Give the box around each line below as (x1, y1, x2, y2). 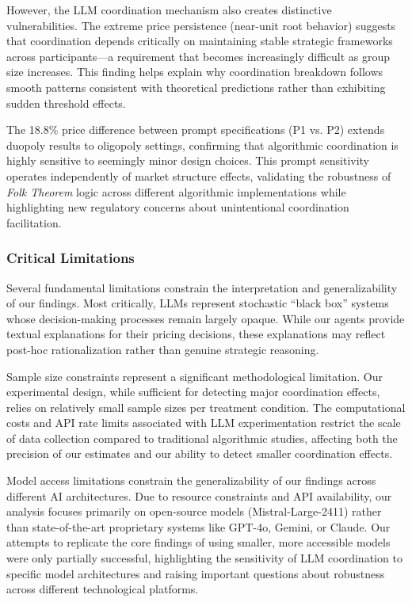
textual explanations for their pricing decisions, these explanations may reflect (6, 326, 386, 342)
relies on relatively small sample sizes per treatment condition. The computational (6, 398, 406, 415)
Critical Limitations (6, 248, 135, 268)
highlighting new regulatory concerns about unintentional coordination (6, 199, 349, 215)
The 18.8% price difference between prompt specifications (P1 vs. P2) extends (6, 121, 385, 138)
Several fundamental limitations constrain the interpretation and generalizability (6, 279, 398, 295)
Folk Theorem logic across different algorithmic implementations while (6, 183, 346, 200)
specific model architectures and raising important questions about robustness (6, 565, 385, 581)
